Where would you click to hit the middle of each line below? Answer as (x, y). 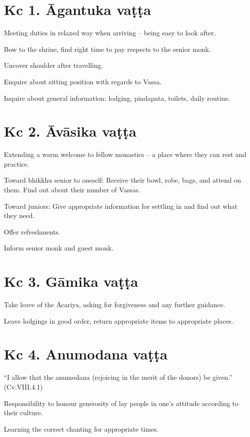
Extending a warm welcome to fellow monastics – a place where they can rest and (125, 154)
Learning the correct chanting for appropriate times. (81, 429)
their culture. (23, 413)
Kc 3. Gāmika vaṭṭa (71, 281)
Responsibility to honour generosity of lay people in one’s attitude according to (121, 403)
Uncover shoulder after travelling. (53, 65)
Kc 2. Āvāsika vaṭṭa (70, 131)
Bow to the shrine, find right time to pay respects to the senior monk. (108, 49)
